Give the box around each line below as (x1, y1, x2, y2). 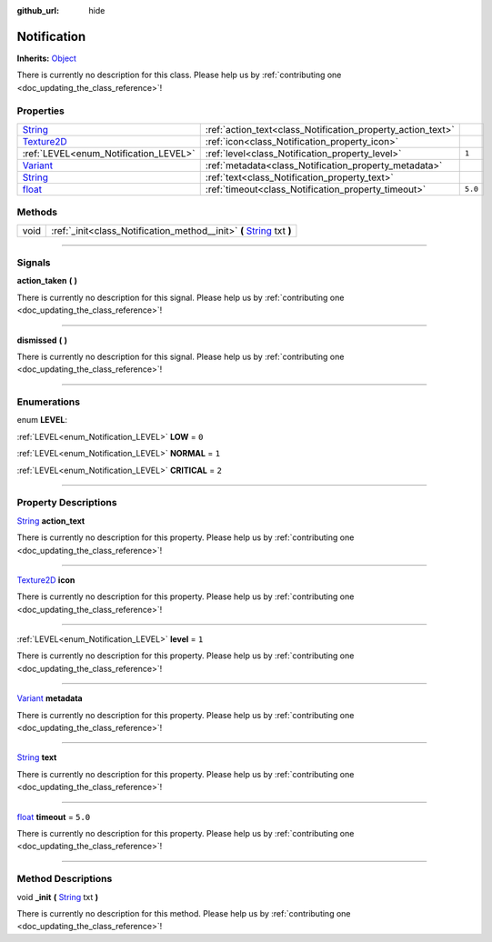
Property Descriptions (16, 496, 117, 509)
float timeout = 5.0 (16, 811, 91, 822)
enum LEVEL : (16, 415, 68, 426)
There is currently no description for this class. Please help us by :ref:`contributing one (16, 69, 342, 81)
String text (16, 752, 57, 763)
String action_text (16, 515, 85, 526)
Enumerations (16, 396, 81, 408)
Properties (16, 105, 65, 117)
